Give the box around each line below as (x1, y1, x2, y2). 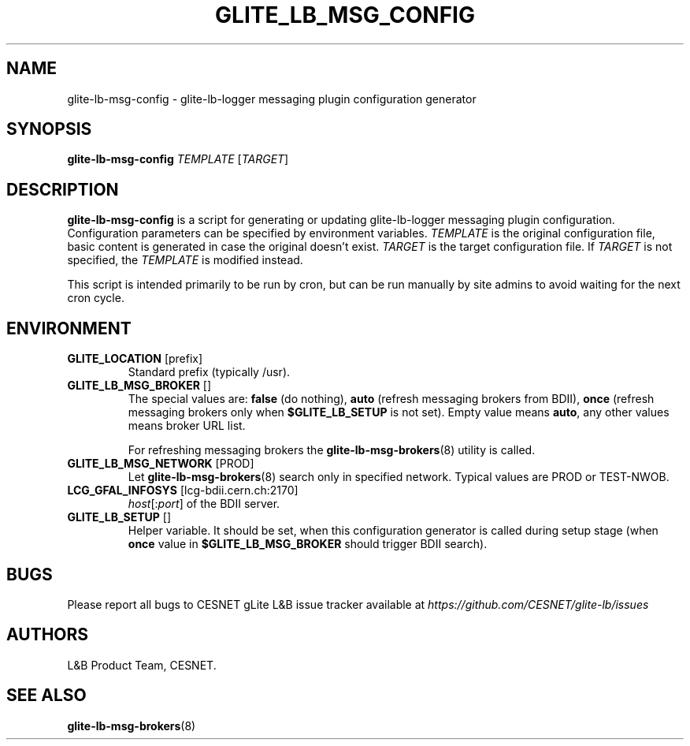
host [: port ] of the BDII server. (128, 497, 280, 511)
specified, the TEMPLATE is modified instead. (67, 253, 303, 267)
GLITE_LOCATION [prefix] (67, 352, 203, 366)
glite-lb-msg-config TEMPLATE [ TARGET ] (67, 152, 289, 166)
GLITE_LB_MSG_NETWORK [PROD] (67, 457, 254, 471)
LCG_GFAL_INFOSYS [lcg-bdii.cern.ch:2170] (67, 483, 299, 498)
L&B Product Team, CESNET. (67, 658, 217, 672)
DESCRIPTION (6, 179, 119, 200)
